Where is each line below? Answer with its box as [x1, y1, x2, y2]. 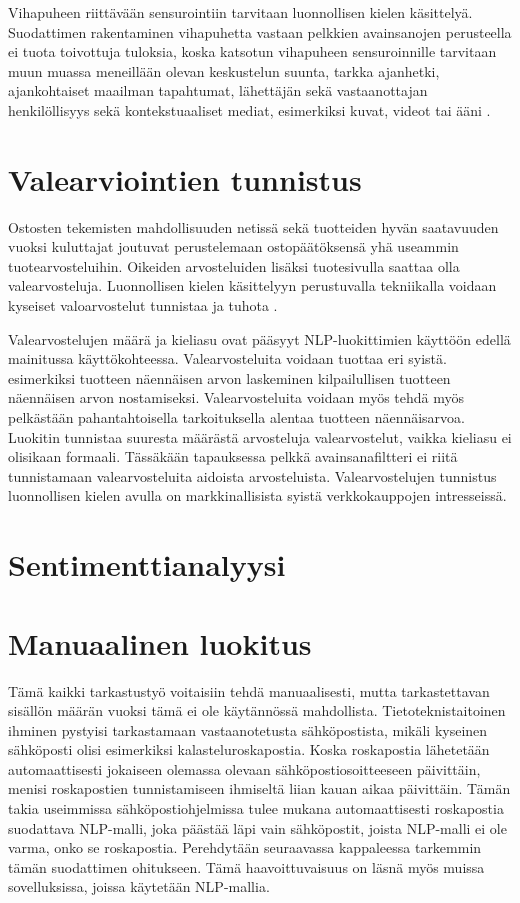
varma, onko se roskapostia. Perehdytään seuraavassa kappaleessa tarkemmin [8, 837, 482, 858]
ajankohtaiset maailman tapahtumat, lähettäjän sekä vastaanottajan [8, 80, 428, 101]
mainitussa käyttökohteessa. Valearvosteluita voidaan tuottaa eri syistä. [8, 348, 447, 369]
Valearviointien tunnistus [8, 158, 362, 199]
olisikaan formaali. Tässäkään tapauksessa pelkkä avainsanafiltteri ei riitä [8, 446, 458, 467]
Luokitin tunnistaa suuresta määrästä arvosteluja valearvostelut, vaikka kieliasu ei [8, 426, 512, 447]
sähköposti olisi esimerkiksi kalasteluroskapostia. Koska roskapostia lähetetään [8, 739, 490, 760]
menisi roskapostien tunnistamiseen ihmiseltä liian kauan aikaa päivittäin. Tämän [8, 778, 511, 799]
